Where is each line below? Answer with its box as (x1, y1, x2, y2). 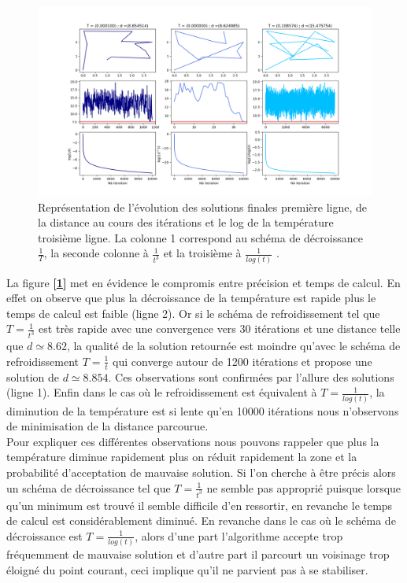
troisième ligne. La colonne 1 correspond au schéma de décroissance (38, 229, 363, 245)
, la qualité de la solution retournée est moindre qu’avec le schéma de (66, 338, 401, 354)
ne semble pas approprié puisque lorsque (206, 479, 401, 496)
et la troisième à (163, 245, 242, 261)
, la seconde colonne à (43, 245, 149, 261)
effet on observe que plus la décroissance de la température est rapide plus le (6, 290, 376, 306)
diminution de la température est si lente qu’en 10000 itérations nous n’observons (6, 402, 399, 419)
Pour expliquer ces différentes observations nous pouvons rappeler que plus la (6, 433, 379, 449)
